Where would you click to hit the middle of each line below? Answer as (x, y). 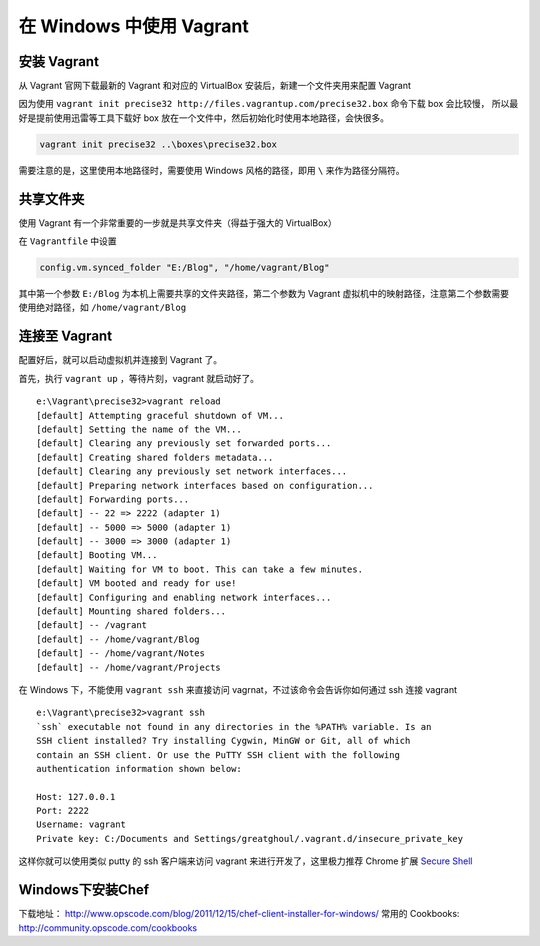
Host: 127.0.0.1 (76, 796)
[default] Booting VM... (97, 555)
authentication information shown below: (139, 768)
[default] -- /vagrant (92, 625)
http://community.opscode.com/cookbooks (108, 927)
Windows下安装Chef (84, 890)
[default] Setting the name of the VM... (139, 429)
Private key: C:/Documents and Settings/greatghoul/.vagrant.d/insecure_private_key (250, 838)
